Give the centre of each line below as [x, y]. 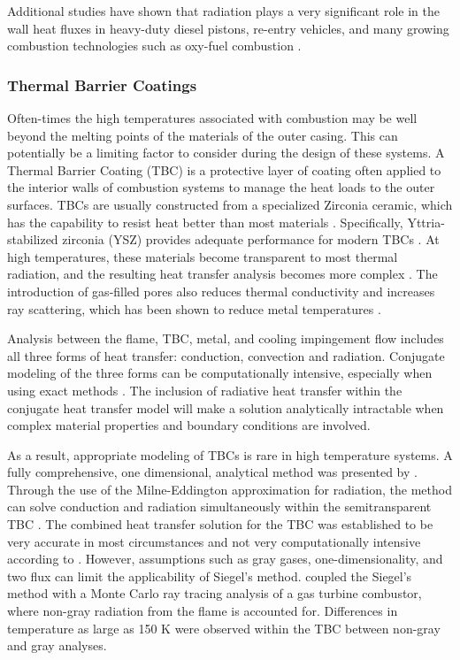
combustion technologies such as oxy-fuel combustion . [154, 46]
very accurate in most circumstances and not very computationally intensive [214, 541]
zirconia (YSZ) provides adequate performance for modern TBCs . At [251, 239]
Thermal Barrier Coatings [102, 84]
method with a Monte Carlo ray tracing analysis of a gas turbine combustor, [215, 593]
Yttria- [426, 222]
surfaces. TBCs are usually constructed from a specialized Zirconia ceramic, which [230, 204]
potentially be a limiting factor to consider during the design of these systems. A [226, 153]
